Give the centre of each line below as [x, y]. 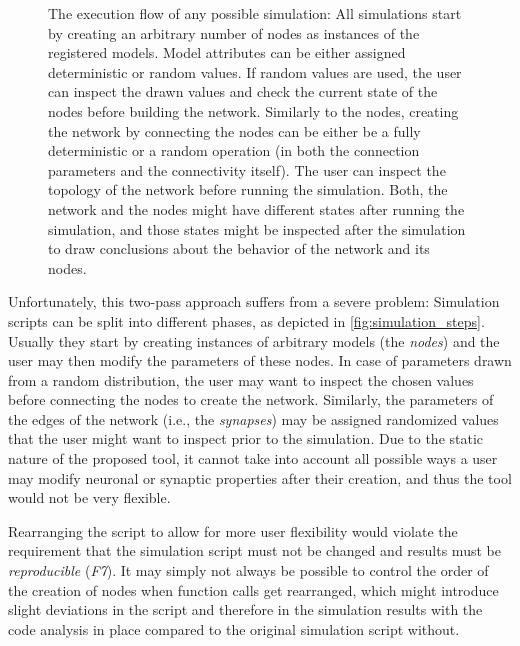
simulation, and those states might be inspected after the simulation [257, 228]
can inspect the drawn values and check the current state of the [243, 91]
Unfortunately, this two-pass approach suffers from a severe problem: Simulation [254, 301]
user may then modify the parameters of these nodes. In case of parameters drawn [260, 360]
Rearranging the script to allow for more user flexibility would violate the [233, 530]
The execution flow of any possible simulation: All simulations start [255, 13]
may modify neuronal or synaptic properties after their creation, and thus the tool [260, 477]
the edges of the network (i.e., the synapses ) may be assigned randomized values [253, 418]
